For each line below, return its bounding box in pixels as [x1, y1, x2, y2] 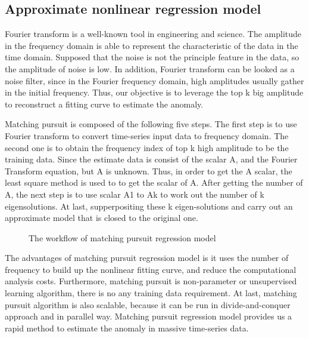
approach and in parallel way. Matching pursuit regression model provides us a [5, 310, 292, 322]
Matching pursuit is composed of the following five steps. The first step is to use [5, 118, 297, 130]
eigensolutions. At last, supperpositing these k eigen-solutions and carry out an [5, 199, 293, 212]
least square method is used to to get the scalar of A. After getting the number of [5, 176, 303, 189]
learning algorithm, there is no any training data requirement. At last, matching [5, 287, 297, 299]
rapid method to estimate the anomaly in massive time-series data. [5, 321, 249, 334]
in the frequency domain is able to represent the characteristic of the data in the [5, 39, 298, 51]
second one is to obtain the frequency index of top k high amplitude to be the [5, 141, 289, 153]
